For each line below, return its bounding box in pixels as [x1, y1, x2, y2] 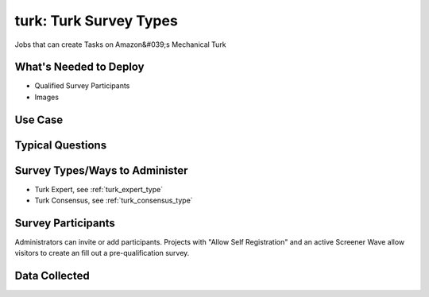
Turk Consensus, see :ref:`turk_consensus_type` [34, 195, 194, 206]
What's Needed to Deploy [14, 60, 145, 74]
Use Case [14, 113, 64, 126]
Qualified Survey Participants [34, 81, 130, 91]
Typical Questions [14, 138, 107, 152]
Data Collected [14, 269, 91, 283]
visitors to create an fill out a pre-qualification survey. [14, 249, 190, 258]
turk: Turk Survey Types [14, 12, 178, 29]
